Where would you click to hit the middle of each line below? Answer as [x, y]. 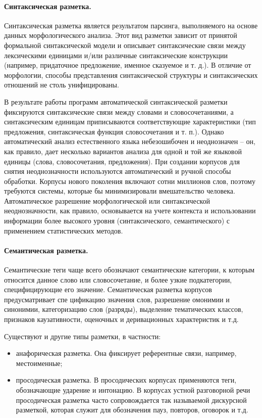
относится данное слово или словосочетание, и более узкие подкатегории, [118, 279]
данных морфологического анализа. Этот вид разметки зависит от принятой [121, 35]
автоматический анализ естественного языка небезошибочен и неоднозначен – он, [130, 141]
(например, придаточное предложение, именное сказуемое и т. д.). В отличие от [128, 65]
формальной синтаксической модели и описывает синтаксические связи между [125, 45]
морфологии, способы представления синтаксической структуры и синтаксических [131, 75]
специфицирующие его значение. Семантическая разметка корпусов [108, 289]
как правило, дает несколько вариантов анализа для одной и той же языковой [123, 151]
